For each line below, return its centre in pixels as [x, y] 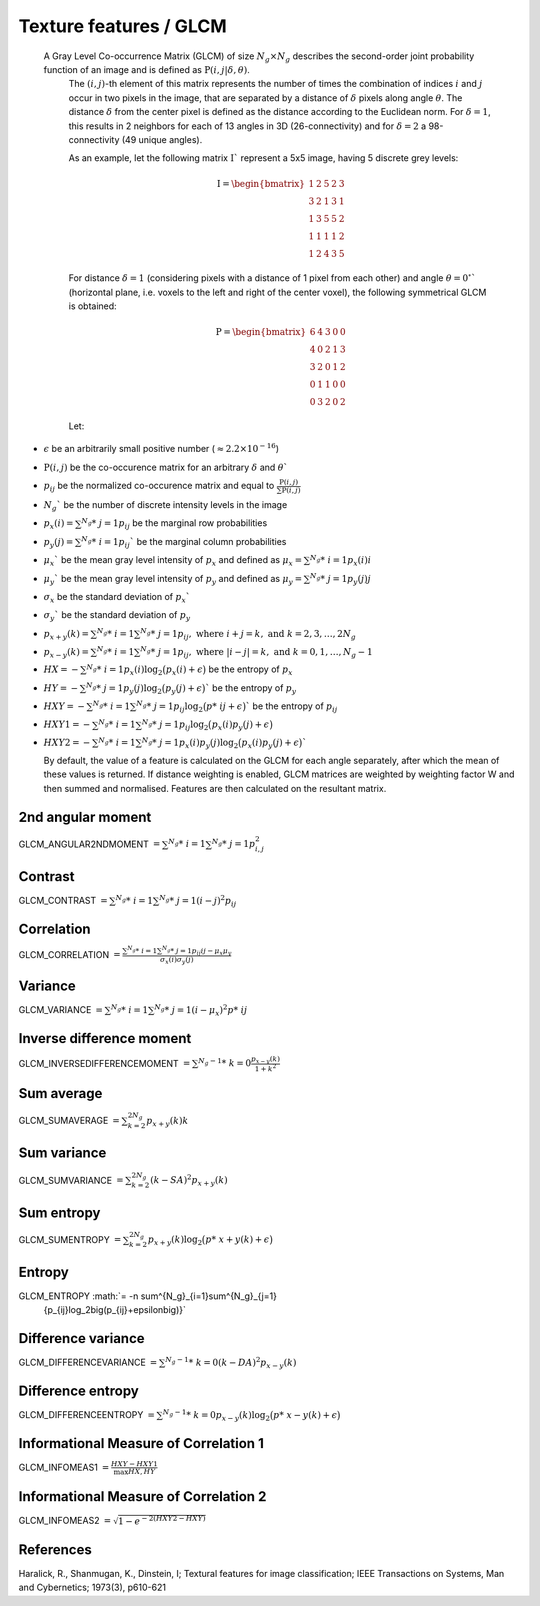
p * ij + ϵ [224, 706]
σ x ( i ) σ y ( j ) [177, 960]
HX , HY [142, 1472]
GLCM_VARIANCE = [61, 1009]
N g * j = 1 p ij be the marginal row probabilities [174, 524]
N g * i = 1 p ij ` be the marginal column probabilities [184, 542]
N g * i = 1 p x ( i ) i [341, 561]
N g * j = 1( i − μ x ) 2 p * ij [200, 1010]
